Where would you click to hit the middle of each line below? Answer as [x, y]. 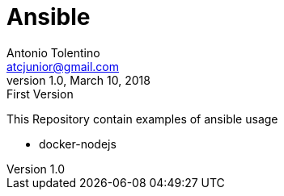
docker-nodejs [78, 144]
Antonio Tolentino [53, 52]
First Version [40, 94]
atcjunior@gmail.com [63, 66]
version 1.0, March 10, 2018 [78, 80]
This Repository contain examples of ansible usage [142, 119]
